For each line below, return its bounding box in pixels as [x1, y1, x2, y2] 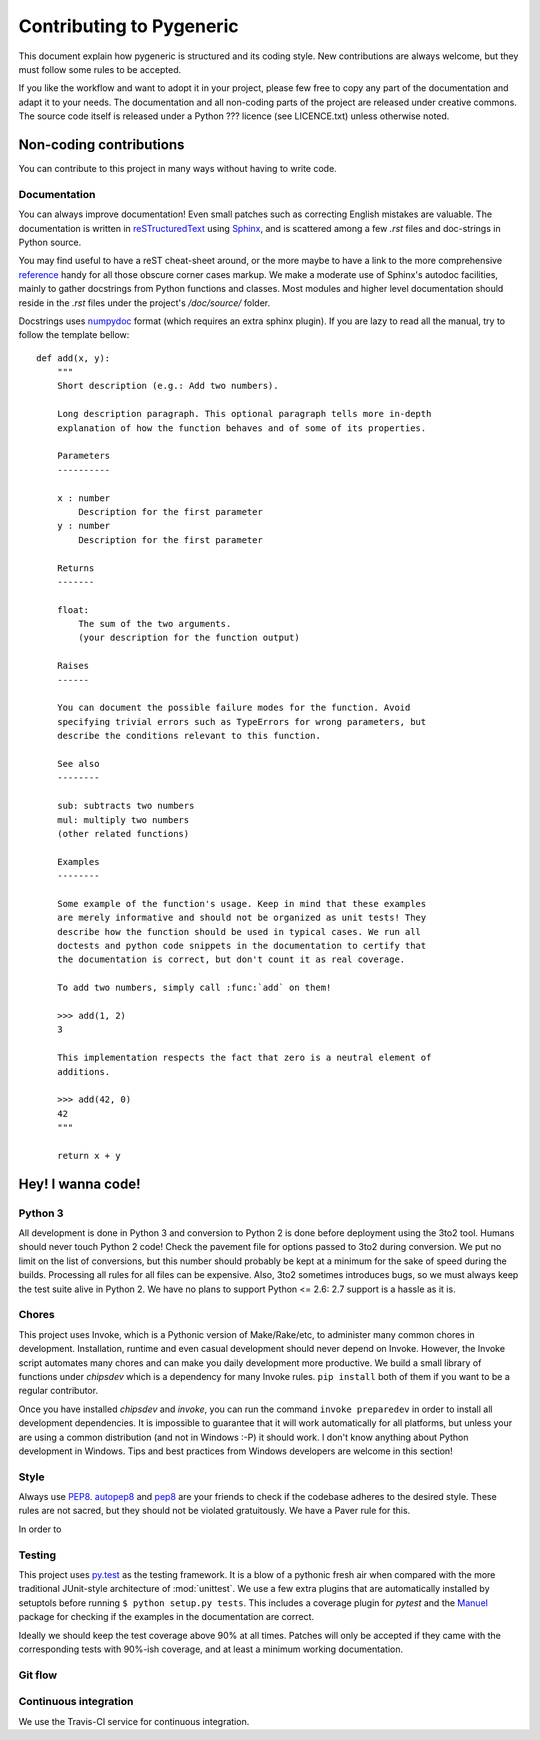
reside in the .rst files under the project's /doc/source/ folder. [18, 296, 270, 309]
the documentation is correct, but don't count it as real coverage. [56, 954, 406, 965]
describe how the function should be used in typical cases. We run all [56, 926, 422, 937]
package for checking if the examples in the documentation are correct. [18, 1611, 315, 1623]
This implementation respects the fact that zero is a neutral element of [56, 1052, 432, 1064]
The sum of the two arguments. [78, 618, 232, 630]
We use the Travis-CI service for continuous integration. [18, 1715, 250, 1727]
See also [56, 758, 100, 769]
